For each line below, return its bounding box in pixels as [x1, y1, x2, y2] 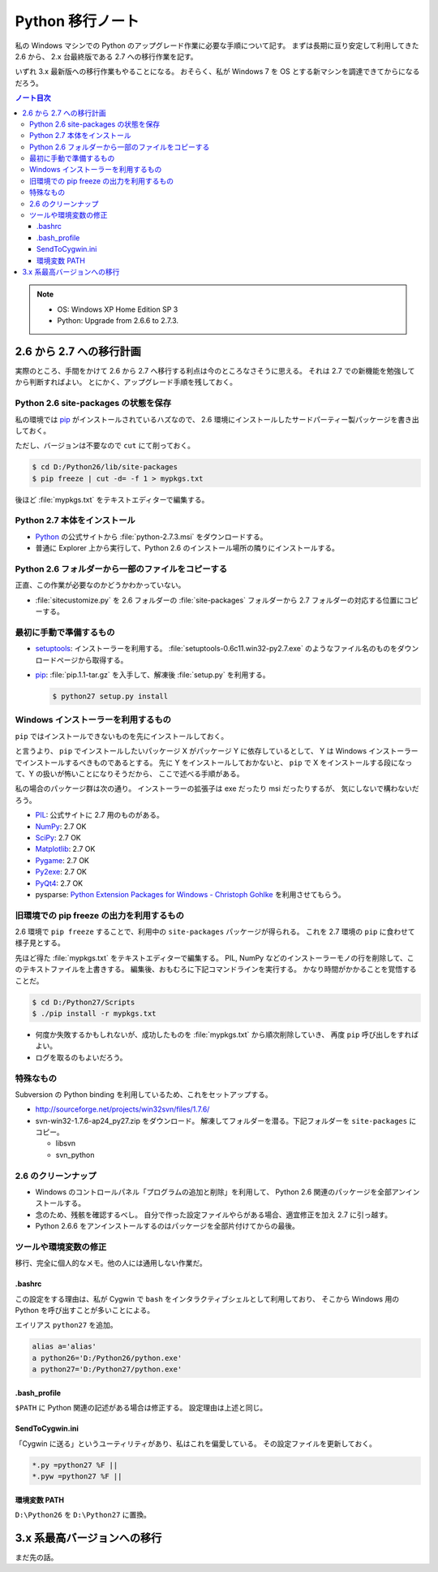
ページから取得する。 [56, 654, 128, 665]
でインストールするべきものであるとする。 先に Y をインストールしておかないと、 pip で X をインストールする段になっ [15, 758, 413, 767]
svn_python [55, 1150, 95, 1160]
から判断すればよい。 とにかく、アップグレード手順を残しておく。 [15, 378, 238, 387]
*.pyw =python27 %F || [32, 1471, 122, 1481]
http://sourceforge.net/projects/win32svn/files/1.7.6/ [35, 1104, 210, 1114]
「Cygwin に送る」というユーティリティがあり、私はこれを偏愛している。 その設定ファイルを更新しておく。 [15, 1438, 376, 1449]
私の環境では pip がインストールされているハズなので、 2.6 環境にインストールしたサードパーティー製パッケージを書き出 [15, 414, 419, 424]
